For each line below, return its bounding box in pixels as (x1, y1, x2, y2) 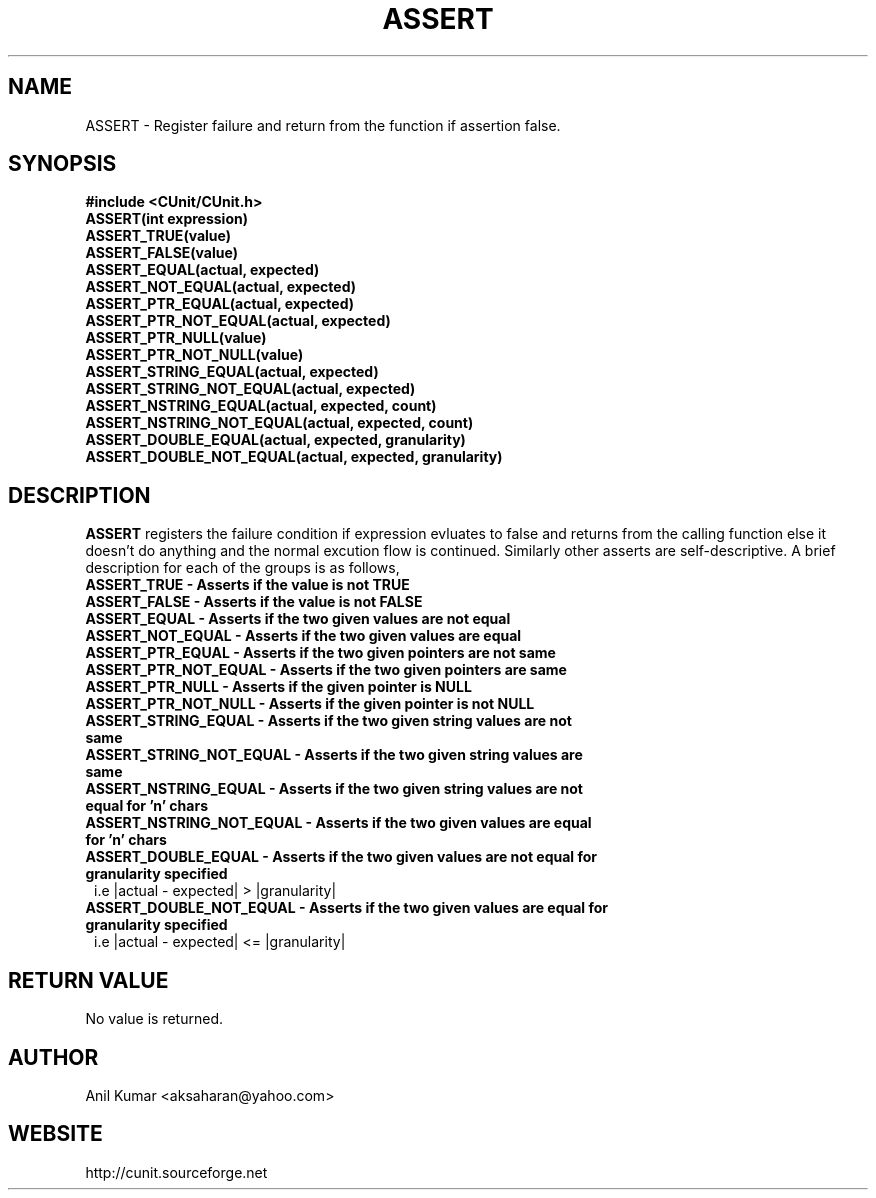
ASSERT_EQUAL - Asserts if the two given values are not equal (85, 610, 511, 628)
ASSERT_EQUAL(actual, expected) (85, 261, 320, 279)
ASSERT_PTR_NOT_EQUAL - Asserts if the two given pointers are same (85, 661, 567, 679)
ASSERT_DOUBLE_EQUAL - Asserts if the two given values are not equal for (85, 848, 598, 866)
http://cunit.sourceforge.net (85, 1163, 268, 1181)
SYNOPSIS (8, 151, 117, 177)
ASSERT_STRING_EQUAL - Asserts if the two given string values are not (85, 712, 572, 730)
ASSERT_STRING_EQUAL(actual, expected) (85, 363, 379, 381)
